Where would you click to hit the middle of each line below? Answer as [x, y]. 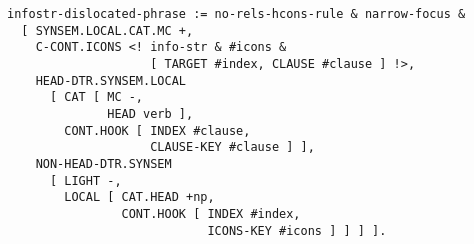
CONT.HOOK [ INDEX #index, [211, 213]
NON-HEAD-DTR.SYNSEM [103, 163]
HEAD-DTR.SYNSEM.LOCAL [110, 80]
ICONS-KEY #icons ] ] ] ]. [297, 230]
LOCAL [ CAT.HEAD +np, [139, 197]
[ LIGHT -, [85, 180]
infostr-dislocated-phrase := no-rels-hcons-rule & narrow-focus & [236, 14]
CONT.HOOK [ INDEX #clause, [157, 130]
